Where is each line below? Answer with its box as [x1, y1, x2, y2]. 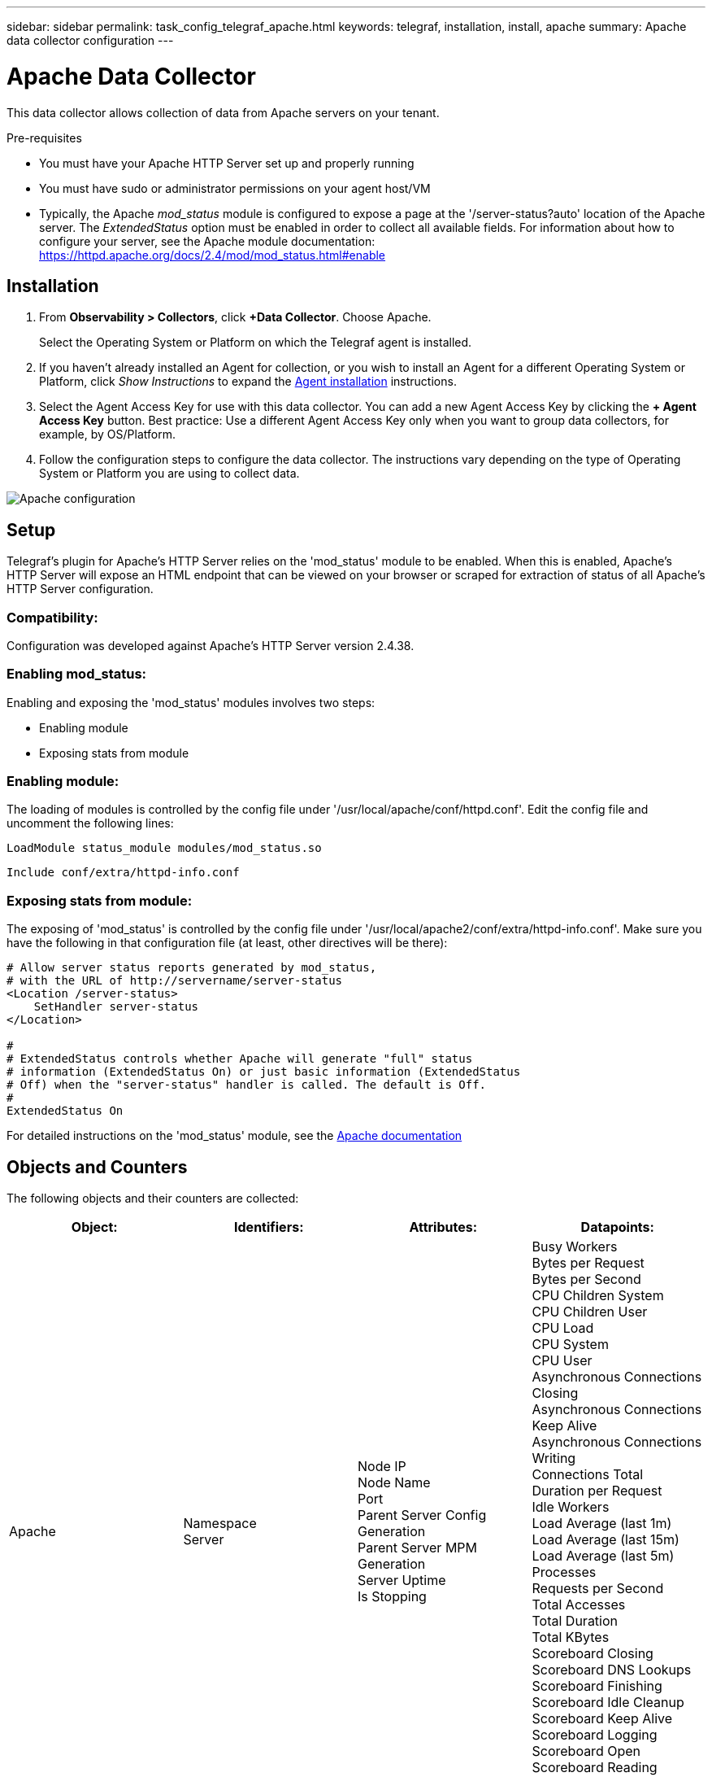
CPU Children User [532, 1303, 648, 1321]
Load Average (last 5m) [532, 1548, 675, 1565]
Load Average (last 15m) [532, 1531, 679, 1548]
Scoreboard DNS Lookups [532, 1661, 692, 1679]
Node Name [358, 1474, 431, 1491]
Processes [532, 1564, 597, 1581]
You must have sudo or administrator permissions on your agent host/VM [39, 181, 431, 195]
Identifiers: [234, 1219, 304, 1236]
